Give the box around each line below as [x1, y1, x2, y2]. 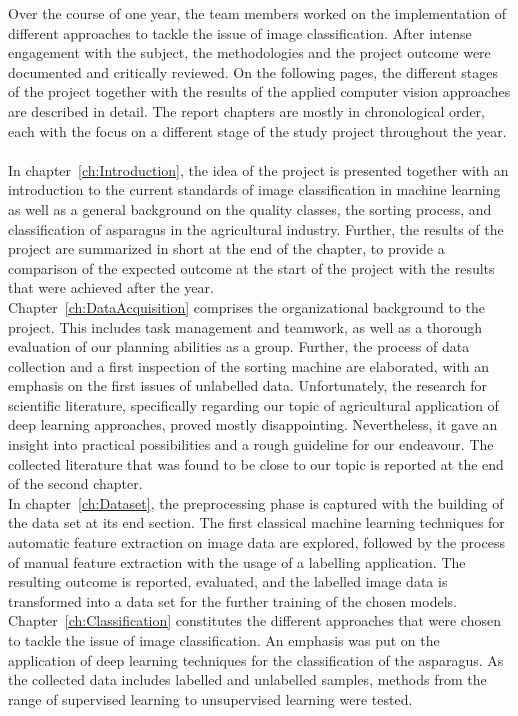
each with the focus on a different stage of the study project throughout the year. [8, 120, 507, 141]
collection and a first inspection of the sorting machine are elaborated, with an [8, 355, 490, 376]
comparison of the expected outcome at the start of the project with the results [8, 257, 495, 278]
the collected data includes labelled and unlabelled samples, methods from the [8, 669, 487, 690]
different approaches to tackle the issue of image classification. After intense [8, 22, 472, 43]
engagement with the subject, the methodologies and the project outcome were [8, 42, 491, 63]
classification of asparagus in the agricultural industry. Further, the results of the [8, 218, 504, 239]
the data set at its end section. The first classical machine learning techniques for [8, 512, 505, 533]
